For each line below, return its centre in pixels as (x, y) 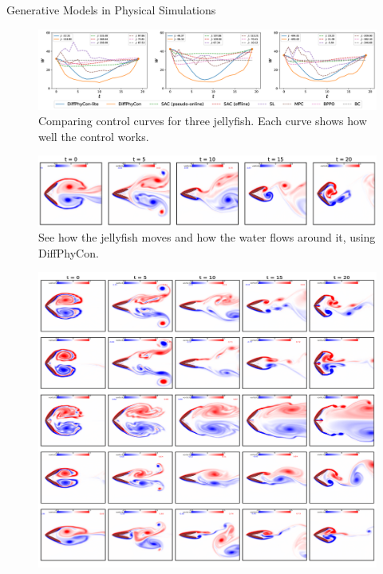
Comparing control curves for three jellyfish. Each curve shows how (203, 121)
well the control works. (94, 136)
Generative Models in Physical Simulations (111, 10)
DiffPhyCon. (69, 252)
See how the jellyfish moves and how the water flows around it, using (207, 237)
